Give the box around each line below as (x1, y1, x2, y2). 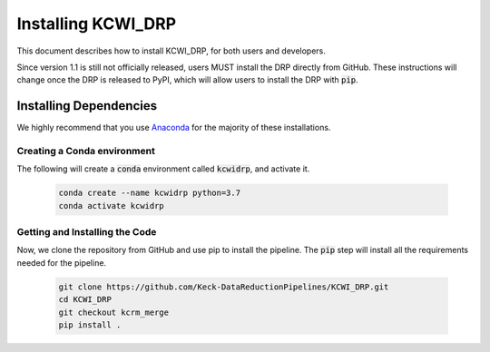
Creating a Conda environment (16, 145, 156, 157)
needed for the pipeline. (16, 257, 107, 268)
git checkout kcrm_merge (58, 307, 170, 318)
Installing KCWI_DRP (16, 14, 177, 34)
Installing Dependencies (16, 98, 158, 113)
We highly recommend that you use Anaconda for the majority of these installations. (16, 122, 331, 133)
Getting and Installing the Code (16, 226, 157, 239)
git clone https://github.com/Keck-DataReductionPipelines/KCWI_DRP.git (58, 281, 389, 292)
